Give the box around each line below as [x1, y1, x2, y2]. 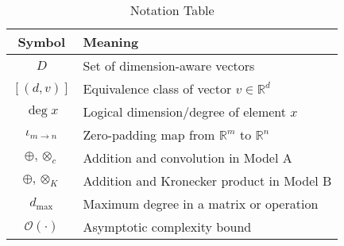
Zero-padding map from [83, 125, 215, 144]
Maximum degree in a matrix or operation [83, 194, 319, 213]
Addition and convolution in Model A [83, 148, 292, 167]
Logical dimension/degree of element [83, 102, 286, 121]
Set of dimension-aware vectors [83, 56, 255, 75]
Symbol [17, 33, 66, 51]
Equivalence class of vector [83, 79, 232, 98]
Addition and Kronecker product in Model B [83, 171, 332, 190]
